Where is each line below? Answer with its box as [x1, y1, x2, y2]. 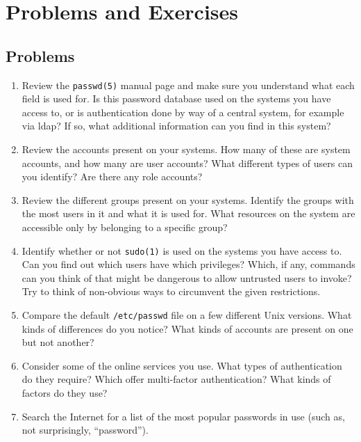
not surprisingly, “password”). [22, 423, 149, 437]
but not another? [22, 335, 94, 349]
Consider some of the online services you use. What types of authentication [22, 358, 342, 372]
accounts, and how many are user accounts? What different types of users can [22, 155, 353, 170]
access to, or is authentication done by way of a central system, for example [22, 104, 344, 119]
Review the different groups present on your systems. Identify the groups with [22, 192, 354, 207]
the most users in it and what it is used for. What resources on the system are [22, 206, 355, 221]
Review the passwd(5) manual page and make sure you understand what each [22, 77, 355, 92]
